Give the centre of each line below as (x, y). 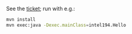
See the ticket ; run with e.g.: (41, 9)
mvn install (21, 20)
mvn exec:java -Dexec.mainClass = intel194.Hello (66, 25)
